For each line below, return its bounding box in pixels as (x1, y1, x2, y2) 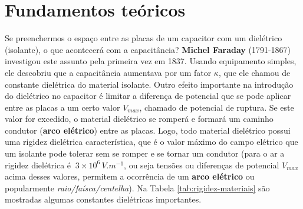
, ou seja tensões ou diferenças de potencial (124, 158, 279, 171)
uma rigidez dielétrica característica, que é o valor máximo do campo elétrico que (5, 135, 298, 148)
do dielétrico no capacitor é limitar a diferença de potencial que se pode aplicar (5, 89, 291, 102)
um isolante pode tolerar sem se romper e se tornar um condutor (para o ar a (5, 147, 285, 160)
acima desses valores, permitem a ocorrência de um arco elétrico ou (5, 170, 255, 183)
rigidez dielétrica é (5, 158, 71, 171)
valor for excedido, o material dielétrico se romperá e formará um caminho (5, 112, 274, 125)
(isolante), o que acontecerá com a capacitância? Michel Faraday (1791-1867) (5, 43, 291, 55)
